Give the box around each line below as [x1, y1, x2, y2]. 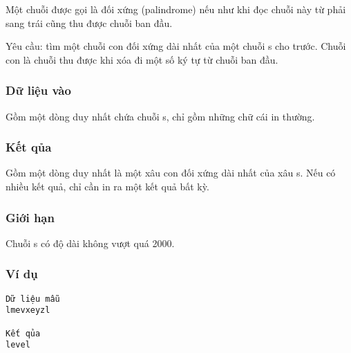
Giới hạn [6, 208, 55, 226]
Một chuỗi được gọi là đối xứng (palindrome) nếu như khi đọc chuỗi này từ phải [6, 2, 346, 16]
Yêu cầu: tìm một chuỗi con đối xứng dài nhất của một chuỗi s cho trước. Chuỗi [6, 39, 346, 53]
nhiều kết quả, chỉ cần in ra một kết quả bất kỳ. [6, 179, 209, 193]
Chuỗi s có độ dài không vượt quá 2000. [6, 235, 175, 250]
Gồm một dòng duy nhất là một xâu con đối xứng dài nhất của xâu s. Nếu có [6, 165, 336, 180]
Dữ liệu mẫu [6, 293, 60, 304]
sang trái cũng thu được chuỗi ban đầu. [6, 15, 173, 30]
